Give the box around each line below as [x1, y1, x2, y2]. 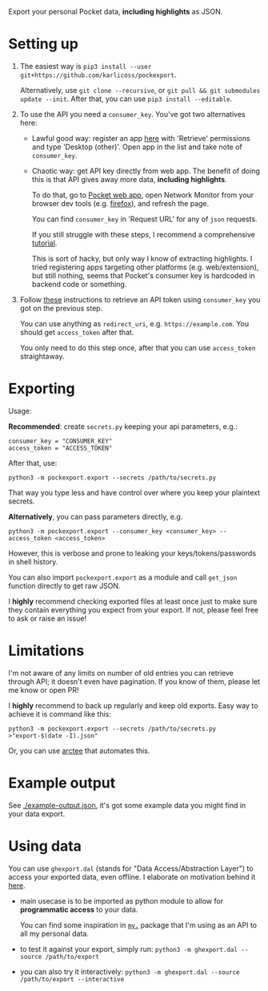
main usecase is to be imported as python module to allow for [19, 896, 224, 905]
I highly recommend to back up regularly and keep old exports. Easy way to [8, 701, 258, 710]
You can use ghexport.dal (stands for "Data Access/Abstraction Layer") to [8, 864, 254, 873]
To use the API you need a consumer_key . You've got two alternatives [19, 109, 246, 119]
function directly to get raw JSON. [8, 580, 122, 590]
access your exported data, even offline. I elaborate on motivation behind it [8, 872, 256, 881]
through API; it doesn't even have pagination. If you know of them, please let [8, 677, 261, 686]
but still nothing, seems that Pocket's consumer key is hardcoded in [31, 270, 256, 280]
